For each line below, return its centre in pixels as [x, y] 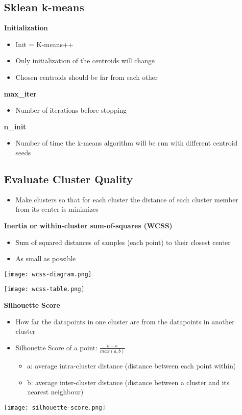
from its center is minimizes [57, 209]
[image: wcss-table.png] [44, 289]
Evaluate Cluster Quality [69, 179]
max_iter [20, 93]
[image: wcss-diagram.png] [48, 274]
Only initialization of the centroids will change [85, 61]
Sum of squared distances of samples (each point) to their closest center [123, 242]
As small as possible [46, 258]
